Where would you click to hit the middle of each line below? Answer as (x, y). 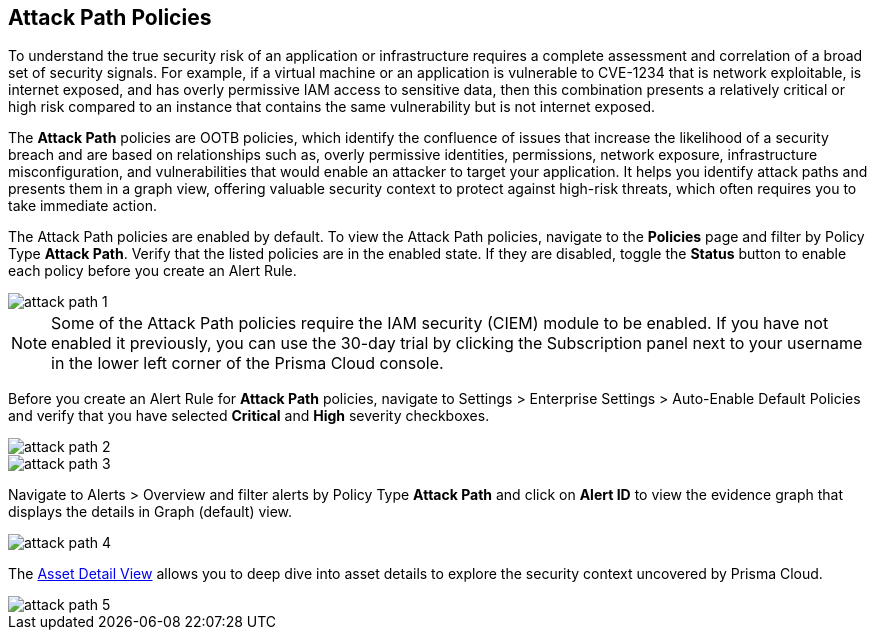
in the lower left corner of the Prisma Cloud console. (247, 363)
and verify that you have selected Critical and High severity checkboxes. (249, 416)
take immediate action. (82, 206)
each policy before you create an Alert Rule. (152, 271)
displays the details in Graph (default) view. (150, 512)
